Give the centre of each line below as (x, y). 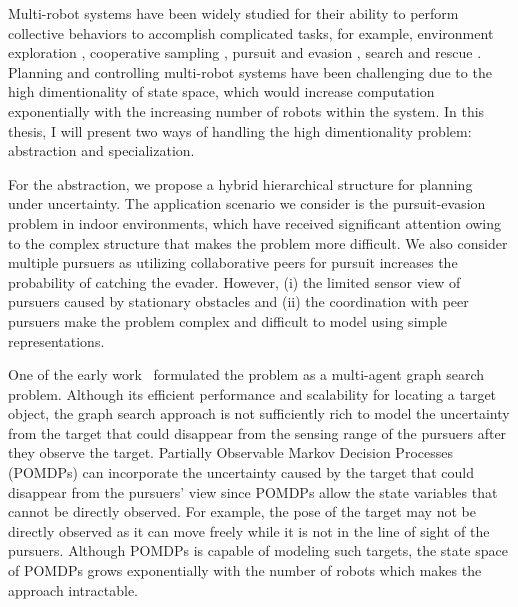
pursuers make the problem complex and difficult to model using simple (228, 320)
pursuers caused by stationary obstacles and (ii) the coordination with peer (238, 301)
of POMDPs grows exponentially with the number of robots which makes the (245, 570)
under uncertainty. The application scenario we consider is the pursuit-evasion (247, 203)
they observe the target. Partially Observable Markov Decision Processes (230, 452)
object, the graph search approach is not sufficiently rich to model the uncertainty (259, 413)
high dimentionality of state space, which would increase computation (221, 91)
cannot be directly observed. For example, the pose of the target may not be (242, 511)
